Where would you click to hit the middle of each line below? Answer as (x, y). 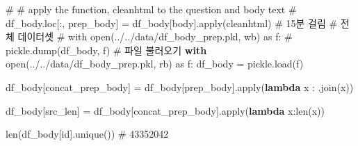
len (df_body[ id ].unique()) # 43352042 (87, 134)
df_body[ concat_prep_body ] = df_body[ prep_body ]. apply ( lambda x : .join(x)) (180, 87)
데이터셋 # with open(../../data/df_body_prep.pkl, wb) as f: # (155, 36)
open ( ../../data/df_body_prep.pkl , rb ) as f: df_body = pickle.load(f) (155, 64)
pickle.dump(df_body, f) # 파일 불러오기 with (106, 50)
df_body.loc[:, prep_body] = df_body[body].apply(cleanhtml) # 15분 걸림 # (172, 23)
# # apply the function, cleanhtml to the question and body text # (151, 9)
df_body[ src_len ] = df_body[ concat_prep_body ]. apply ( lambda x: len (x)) (165, 110)
